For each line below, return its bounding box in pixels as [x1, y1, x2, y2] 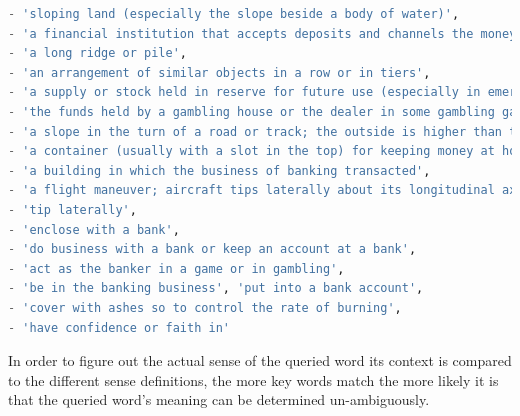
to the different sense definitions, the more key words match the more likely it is [8, 369, 499, 390]
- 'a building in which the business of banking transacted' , [8, 163, 431, 178]
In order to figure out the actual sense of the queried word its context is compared [8, 350, 512, 371]
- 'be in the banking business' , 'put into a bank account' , [8, 281, 424, 296]
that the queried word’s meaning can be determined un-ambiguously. [8, 389, 430, 410]
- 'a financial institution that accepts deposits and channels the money [8, 26, 517, 41]
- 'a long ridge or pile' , [8, 46, 188, 61]
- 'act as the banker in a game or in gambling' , [8, 261, 345, 276]
